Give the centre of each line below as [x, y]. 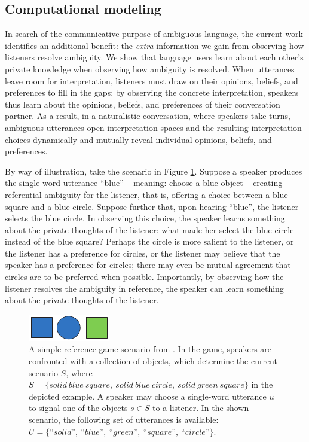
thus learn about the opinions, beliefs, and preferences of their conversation [143, 104]
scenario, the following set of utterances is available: [124, 420]
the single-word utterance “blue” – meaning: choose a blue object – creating [144, 183]
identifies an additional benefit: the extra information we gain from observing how [154, 45]
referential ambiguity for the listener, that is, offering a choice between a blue [146, 194]
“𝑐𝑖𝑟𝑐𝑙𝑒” [195, 432]
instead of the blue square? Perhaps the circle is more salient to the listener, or [149, 241]
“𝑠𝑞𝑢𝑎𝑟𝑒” [159, 432]
